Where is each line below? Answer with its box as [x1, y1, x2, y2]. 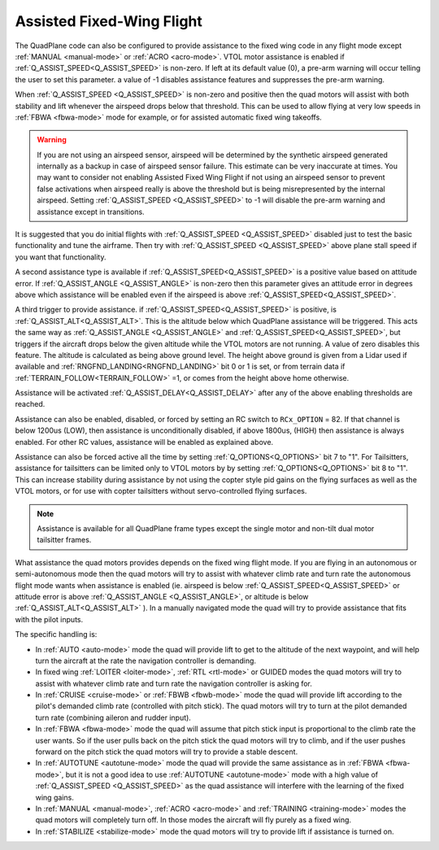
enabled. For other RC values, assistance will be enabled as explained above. [15, 437, 274, 447]
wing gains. [35, 792, 75, 802]
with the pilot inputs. [15, 614, 84, 624]
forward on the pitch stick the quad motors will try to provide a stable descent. [35, 747, 298, 756]
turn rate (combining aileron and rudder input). [35, 713, 191, 722]
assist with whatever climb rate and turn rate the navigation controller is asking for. [35, 678, 313, 688]
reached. [15, 399, 46, 409]
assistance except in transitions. [37, 207, 146, 216]
